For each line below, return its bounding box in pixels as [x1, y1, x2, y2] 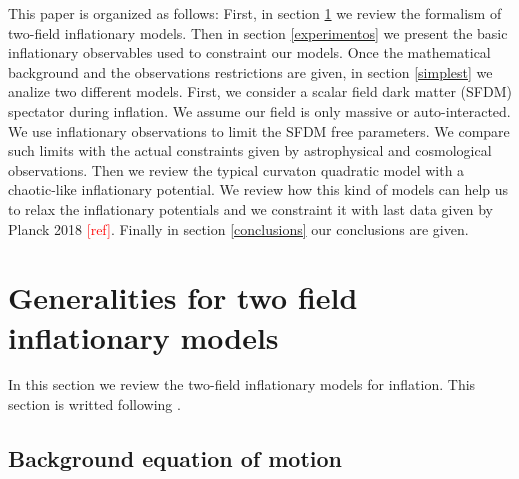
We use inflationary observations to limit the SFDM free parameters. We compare [8, 120, 510, 141]
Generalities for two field [8, 277, 358, 318]
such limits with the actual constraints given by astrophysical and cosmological [8, 140, 492, 161]
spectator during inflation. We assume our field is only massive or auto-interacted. [8, 100, 511, 121]
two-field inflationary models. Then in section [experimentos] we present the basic [8, 22, 508, 43]
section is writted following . [8, 394, 181, 415]
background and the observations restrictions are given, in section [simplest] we [8, 61, 493, 82]
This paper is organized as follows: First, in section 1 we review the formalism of [8, 3, 502, 23]
